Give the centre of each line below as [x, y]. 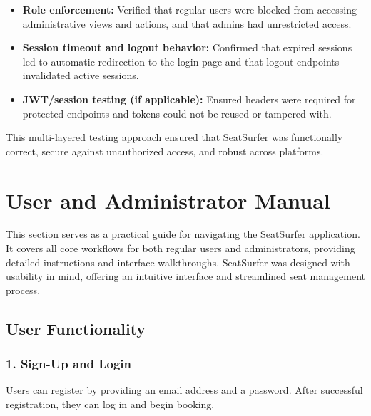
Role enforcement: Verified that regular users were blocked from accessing [190, 9]
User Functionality [76, 328]
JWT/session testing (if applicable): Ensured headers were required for [189, 99]
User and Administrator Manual [168, 200]
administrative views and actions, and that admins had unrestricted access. [187, 23]
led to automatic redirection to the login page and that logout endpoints [181, 61]
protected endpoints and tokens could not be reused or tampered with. [177, 113]
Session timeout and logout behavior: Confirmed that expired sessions [187, 47]
